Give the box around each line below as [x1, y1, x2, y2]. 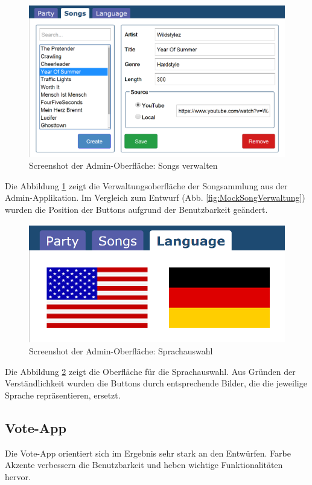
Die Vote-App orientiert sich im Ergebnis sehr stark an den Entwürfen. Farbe [5, 446, 291, 459]
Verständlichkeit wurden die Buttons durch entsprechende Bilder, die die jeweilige [5, 377, 307, 389]
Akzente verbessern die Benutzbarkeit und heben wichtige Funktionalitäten [5, 458, 283, 471]
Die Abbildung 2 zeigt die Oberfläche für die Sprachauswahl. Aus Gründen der [5, 365, 296, 377]
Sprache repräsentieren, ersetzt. [5, 388, 121, 401]
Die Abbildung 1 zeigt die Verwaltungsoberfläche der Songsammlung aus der [5, 179, 288, 192]
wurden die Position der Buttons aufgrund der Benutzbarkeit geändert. [5, 203, 268, 215]
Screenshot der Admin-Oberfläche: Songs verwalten [29, 159, 218, 172]
